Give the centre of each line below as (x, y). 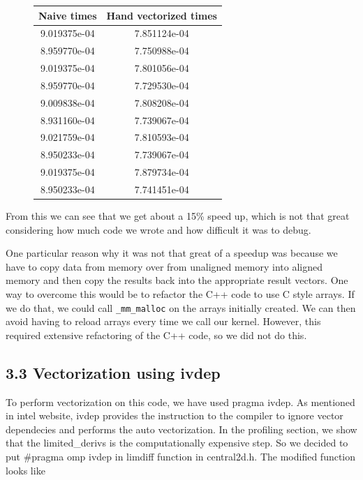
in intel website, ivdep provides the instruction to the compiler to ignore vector (175, 415)
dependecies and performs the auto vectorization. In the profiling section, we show (181, 429)
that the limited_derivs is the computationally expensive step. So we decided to (177, 443)
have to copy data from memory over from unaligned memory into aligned (164, 266)
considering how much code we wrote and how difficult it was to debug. (158, 229)
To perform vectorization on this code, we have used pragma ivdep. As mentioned (180, 402)
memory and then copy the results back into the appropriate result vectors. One (177, 280)
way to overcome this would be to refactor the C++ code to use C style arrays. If (180, 294)
